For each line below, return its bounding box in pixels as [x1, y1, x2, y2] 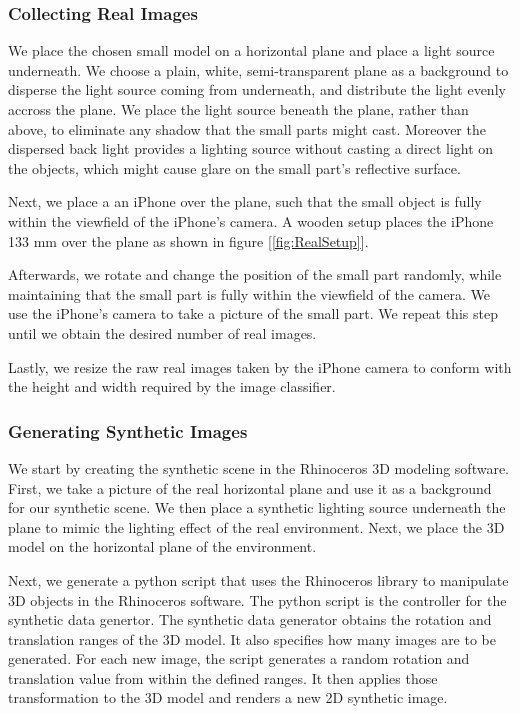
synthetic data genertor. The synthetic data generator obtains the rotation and [8, 609, 492, 630]
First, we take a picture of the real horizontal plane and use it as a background [8, 477, 492, 498]
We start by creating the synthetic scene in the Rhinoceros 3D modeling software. [8, 457, 510, 478]
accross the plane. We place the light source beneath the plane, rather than [8, 99, 469, 119]
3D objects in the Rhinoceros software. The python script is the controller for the [8, 589, 507, 610]
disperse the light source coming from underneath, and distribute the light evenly [8, 79, 506, 100]
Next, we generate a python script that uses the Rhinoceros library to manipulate [8, 569, 509, 590]
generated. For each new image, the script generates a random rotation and [8, 648, 470, 669]
